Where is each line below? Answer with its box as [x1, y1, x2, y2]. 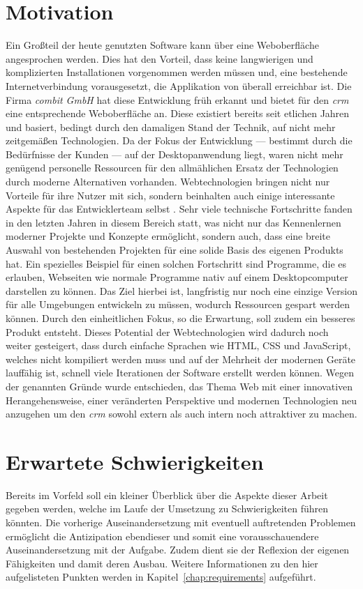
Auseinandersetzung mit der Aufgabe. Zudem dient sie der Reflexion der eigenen [6, 542, 350, 557]
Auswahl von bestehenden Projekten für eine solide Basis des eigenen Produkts [6, 243, 343, 257]
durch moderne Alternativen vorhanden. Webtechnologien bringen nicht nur [6, 174, 330, 189]
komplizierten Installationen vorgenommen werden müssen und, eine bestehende [6, 65, 348, 79]
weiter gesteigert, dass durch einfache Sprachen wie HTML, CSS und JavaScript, [6, 338, 351, 353]
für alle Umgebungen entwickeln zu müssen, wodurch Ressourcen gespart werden [6, 297, 350, 312]
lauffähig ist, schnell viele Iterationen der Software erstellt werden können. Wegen [6, 365, 354, 380]
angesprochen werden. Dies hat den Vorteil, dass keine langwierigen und [6, 51, 313, 66]
